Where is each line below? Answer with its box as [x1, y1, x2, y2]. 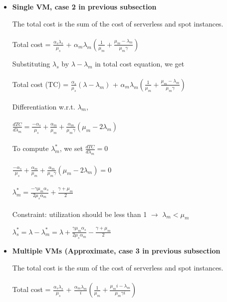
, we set [59, 143, 83, 153]
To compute [12, 143, 49, 153]
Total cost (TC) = [12, 78, 69, 89]
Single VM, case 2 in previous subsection [12, 1, 157, 11]
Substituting [12, 58, 50, 68]
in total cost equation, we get [95, 58, 185, 68]
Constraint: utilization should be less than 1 [12, 208, 147, 219]
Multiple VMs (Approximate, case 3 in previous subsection [12, 245, 221, 256]
